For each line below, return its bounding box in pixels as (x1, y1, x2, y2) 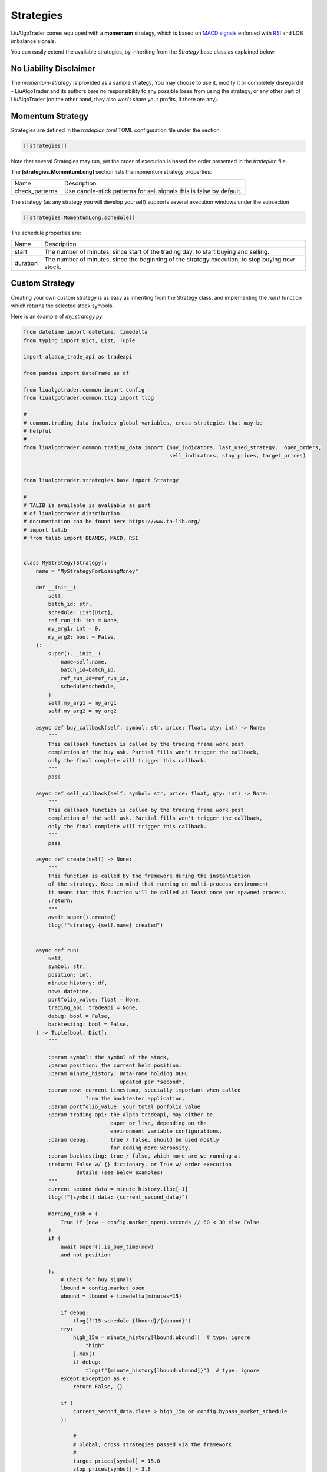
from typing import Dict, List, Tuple (23, 337, 136, 344)
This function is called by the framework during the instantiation (48, 873, 250, 880)
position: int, (48, 972, 93, 978)
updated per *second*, (119, 1078, 185, 1085)
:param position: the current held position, (48, 1062, 182, 1069)
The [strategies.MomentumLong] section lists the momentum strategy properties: (11, 168, 212, 175)
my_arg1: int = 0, (48, 625, 101, 632)
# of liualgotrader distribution (23, 510, 120, 516)
